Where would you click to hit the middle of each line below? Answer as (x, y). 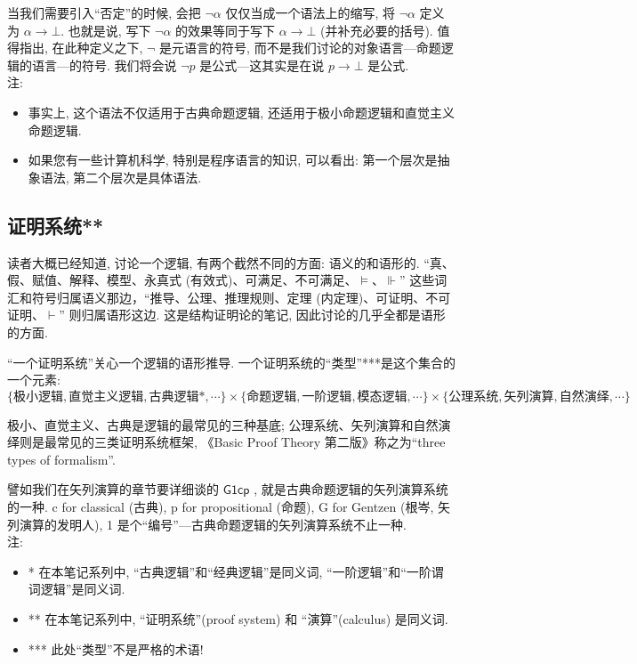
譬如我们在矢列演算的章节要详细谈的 (113, 489)
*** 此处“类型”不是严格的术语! (116, 648)
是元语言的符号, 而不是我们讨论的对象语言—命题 (300, 48)
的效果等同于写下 (226, 30)
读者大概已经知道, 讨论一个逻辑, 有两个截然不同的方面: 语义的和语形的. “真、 (231, 262)
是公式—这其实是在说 (262, 65)
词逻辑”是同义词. (77, 589)
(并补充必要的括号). (376, 30)
